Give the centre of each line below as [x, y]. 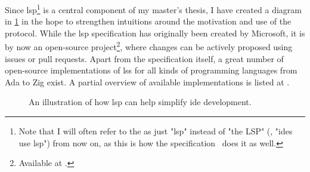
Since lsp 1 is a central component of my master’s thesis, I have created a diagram [153, 9]
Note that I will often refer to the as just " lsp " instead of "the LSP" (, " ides [156, 131]
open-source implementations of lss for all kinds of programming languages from [151, 70]
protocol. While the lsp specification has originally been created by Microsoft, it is [155, 33]
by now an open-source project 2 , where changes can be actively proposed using [149, 46]
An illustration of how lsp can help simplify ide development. [140, 102]
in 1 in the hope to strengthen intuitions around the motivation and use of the [148, 21]
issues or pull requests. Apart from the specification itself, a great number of [144, 58]
